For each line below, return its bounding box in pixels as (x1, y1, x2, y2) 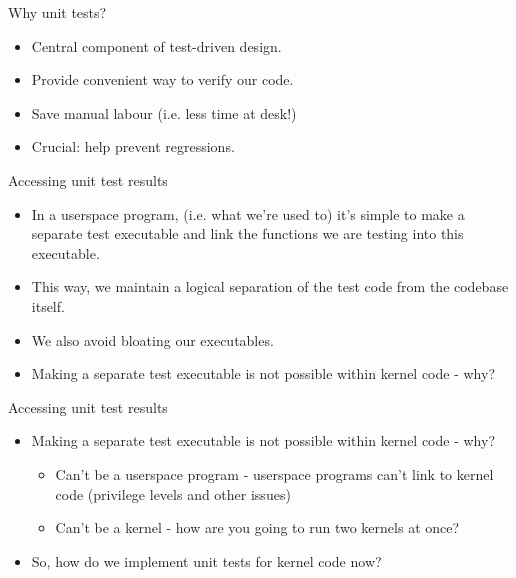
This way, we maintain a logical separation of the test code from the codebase (31, 276, 509, 297)
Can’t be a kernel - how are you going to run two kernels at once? (55, 517, 460, 538)
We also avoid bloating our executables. (31, 329, 274, 350)
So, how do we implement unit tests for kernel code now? (31, 550, 382, 571)
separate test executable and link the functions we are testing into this (31, 223, 464, 244)
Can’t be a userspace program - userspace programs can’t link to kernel (55, 463, 494, 484)
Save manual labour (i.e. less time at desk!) (31, 102, 297, 123)
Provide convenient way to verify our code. (31, 69, 294, 90)
